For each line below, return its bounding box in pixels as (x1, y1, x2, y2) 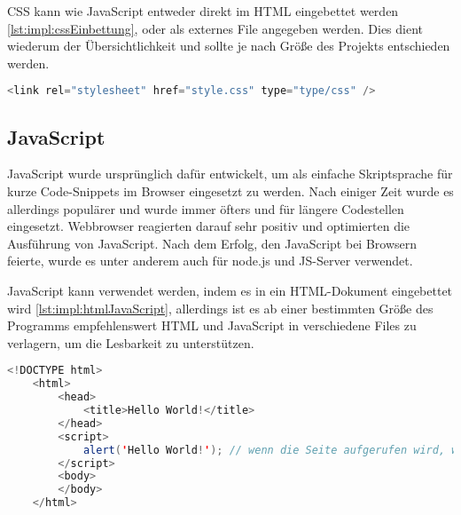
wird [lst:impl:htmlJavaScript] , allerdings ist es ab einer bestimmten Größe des (7, 298, 434, 317)
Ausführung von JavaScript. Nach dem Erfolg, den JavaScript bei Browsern (7, 234, 418, 252)
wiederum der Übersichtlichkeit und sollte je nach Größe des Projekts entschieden (7, 36, 450, 55)
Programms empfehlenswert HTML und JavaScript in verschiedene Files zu (7, 316, 417, 335)
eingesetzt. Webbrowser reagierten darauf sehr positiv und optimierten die (7, 217, 410, 235)
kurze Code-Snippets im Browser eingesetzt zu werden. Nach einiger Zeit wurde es (7, 182, 454, 201)
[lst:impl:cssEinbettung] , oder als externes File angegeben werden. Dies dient (7, 19, 424, 37)
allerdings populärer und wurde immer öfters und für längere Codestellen (7, 199, 404, 218)
